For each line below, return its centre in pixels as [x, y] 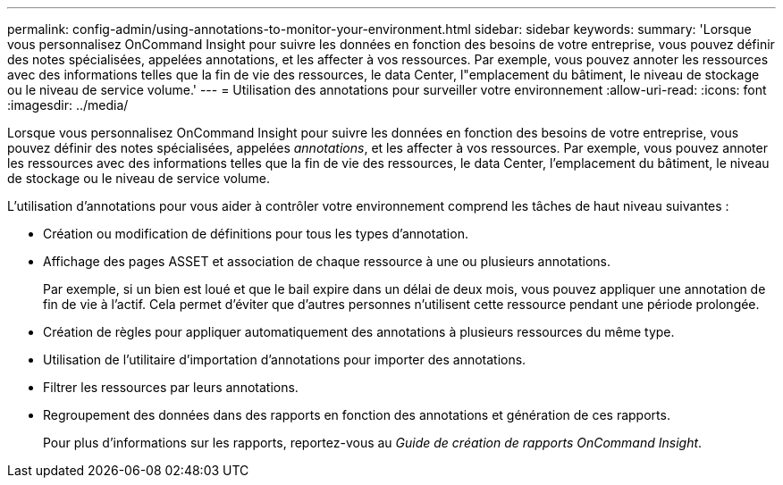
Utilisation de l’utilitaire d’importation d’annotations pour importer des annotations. [285, 360]
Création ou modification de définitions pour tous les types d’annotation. [256, 234]
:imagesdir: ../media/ [68, 105]
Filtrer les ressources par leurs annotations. [171, 387]
